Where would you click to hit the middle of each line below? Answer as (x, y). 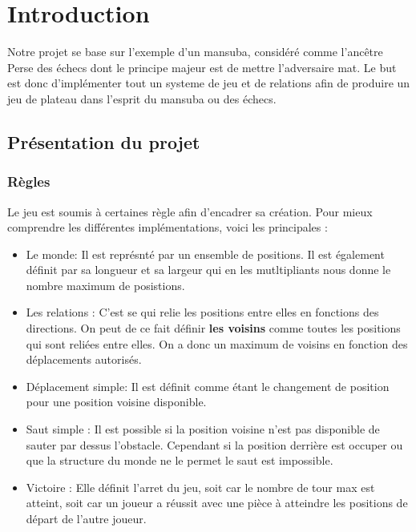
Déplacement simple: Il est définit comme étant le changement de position (208, 386)
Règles (29, 181)
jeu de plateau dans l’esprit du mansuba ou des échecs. (142, 98)
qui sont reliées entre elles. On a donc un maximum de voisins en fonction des (217, 343)
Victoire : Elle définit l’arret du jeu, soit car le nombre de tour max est (200, 487)
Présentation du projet (104, 141)
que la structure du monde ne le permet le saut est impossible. (180, 460)
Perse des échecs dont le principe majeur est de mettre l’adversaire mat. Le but (202, 67)
